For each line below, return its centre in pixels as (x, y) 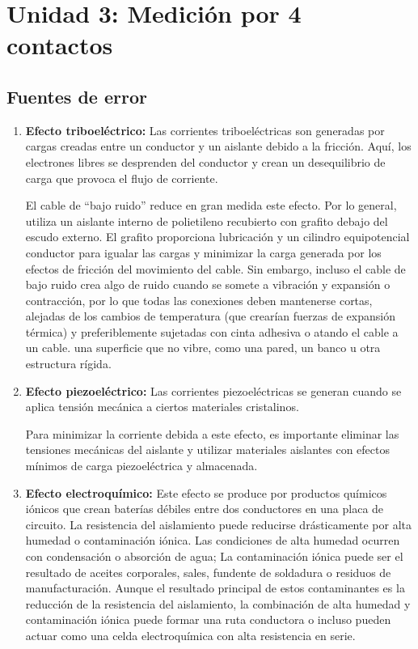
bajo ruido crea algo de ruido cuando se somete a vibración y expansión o (208, 284)
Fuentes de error (77, 96)
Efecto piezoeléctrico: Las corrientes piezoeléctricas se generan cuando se (213, 390)
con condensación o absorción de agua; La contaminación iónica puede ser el (214, 556)
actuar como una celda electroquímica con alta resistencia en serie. (190, 635)
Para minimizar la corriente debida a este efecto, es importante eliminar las (212, 433)
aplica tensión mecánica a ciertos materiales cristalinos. (162, 407)
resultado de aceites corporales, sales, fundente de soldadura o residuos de (208, 572)
